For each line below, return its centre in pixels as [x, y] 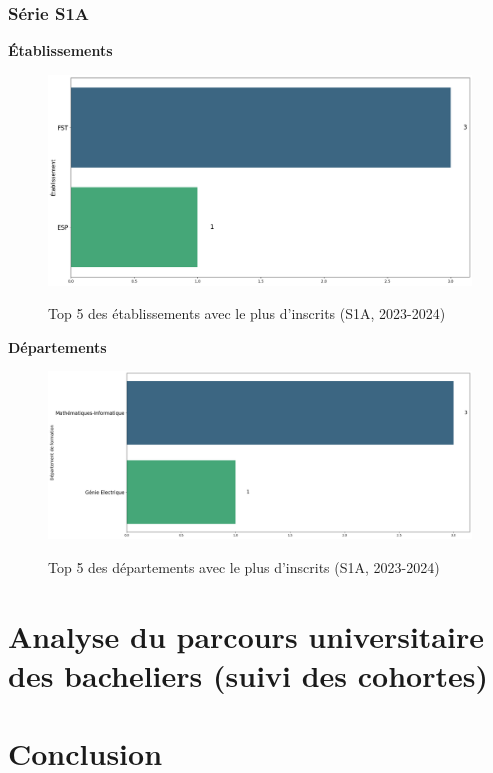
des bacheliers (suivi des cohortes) [248, 675]
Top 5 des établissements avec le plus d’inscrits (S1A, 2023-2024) [247, 313]
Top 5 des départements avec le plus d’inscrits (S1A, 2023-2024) [244, 567]
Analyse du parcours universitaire [246, 635]
